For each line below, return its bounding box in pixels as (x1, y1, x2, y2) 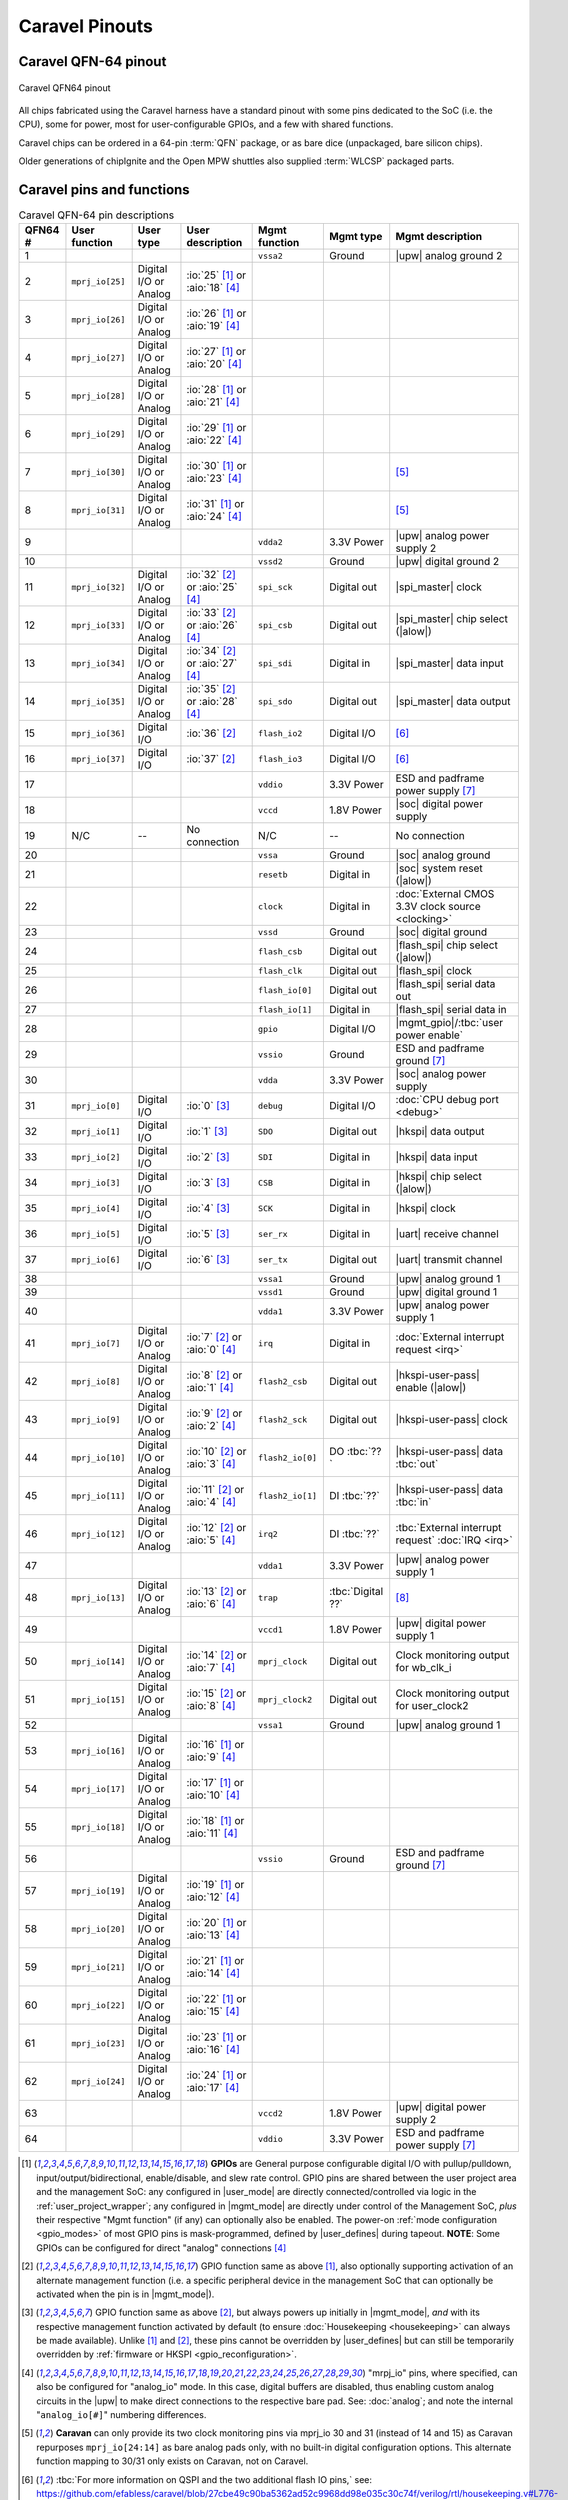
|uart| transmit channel (395, 1253, 503, 1267)
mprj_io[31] (71, 505, 126, 515)
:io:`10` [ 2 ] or (186, 1445, 247, 1459)
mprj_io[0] (71, 1100, 121, 1111)
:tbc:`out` (395, 1457, 439, 1471)
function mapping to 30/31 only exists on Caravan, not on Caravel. (36, 2455, 309, 2467)
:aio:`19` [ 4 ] (186, 319, 240, 333)
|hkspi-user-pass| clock (395, 1413, 509, 1427)
